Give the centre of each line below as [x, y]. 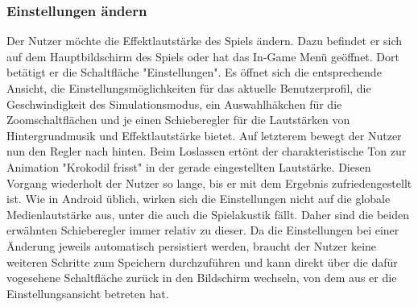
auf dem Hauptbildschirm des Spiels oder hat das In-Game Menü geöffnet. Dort [203, 56]
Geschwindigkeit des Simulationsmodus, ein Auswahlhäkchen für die [174, 104]
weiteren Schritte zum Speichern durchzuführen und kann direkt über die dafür [202, 261]
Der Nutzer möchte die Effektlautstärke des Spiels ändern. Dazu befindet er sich [205, 41]
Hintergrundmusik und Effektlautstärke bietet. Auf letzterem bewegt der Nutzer [204, 135]
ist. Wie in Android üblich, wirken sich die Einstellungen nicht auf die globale [199, 199]
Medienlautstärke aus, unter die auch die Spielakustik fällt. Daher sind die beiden [208, 214]
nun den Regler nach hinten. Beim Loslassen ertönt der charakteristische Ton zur [207, 151]
